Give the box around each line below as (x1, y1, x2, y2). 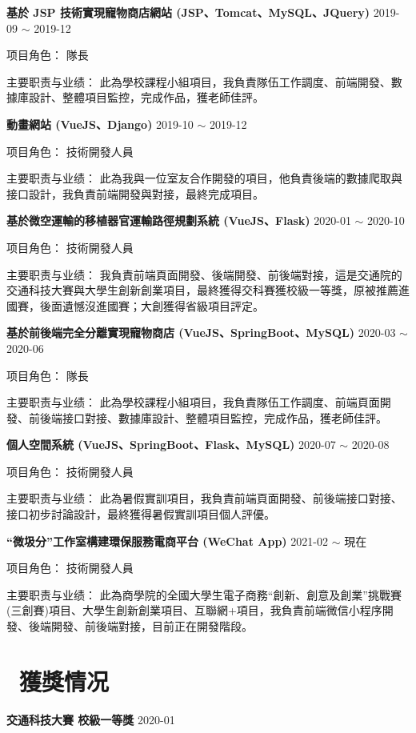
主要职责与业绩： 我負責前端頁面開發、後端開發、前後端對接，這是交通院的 (6, 266, 402, 282)
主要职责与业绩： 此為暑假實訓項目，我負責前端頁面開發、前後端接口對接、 (6, 490, 402, 507)
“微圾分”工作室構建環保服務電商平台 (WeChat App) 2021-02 (6, 532, 328, 549)
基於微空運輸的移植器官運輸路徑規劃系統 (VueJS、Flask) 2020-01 (6, 212, 351, 229)
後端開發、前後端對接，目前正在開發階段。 (28, 618, 253, 635)
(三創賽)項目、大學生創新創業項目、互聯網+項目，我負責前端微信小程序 (6, 602, 382, 619)
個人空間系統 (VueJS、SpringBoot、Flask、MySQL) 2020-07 (6, 436, 336, 453)
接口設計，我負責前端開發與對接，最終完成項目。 (6, 185, 264, 202)
